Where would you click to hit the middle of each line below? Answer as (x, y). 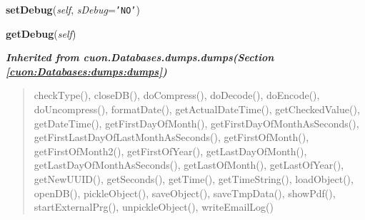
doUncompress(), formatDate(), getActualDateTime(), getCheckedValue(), (197, 109)
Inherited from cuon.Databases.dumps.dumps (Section (140, 57)
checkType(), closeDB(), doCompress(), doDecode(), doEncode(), (177, 95)
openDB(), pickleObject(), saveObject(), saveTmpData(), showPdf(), (185, 193)
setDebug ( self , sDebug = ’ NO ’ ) (73, 9)
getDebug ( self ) (41, 33)
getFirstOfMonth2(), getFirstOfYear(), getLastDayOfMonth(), (170, 151)
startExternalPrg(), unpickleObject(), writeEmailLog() (154, 207)
